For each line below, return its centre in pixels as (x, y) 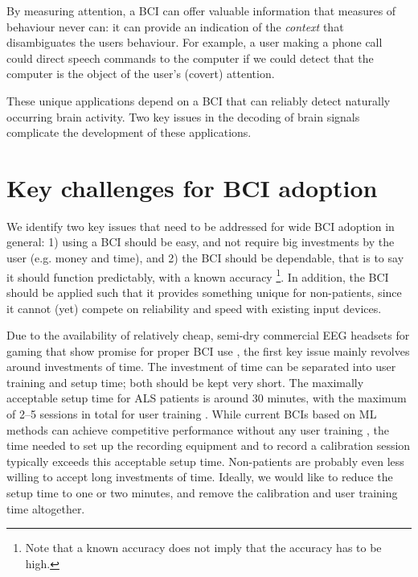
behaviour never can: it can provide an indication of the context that (175, 26)
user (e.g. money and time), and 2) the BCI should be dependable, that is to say (205, 258)
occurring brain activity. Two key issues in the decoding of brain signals (183, 116)
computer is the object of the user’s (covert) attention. (141, 74)
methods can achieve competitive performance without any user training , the (198, 429)
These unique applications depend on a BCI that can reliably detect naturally (199, 100)
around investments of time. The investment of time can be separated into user (201, 367)
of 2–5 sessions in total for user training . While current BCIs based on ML (192, 414)
